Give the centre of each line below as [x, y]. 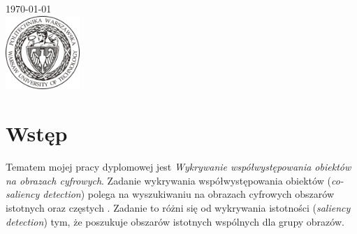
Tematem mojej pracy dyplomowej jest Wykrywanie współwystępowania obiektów [178, 167]
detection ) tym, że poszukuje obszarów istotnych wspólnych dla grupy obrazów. [175, 221]
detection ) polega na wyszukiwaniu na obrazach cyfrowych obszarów [189, 194]
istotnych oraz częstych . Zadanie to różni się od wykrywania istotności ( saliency [178, 207]
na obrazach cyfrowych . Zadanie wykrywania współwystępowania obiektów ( [168, 180]
